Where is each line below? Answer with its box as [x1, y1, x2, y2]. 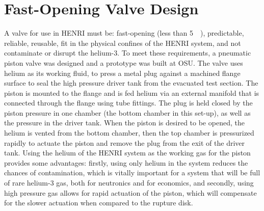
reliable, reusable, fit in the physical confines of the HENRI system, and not [4, 37, 241, 48]
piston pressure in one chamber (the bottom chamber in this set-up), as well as [4, 107, 251, 118]
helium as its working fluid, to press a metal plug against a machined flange [4, 67, 241, 78]
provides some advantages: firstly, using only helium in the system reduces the [4, 157, 248, 168]
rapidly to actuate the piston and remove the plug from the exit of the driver [4, 137, 245, 148]
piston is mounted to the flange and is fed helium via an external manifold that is [4, 87, 259, 98]
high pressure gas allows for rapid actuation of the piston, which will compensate [4, 187, 257, 198]
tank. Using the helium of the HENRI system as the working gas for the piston [4, 147, 251, 158]
